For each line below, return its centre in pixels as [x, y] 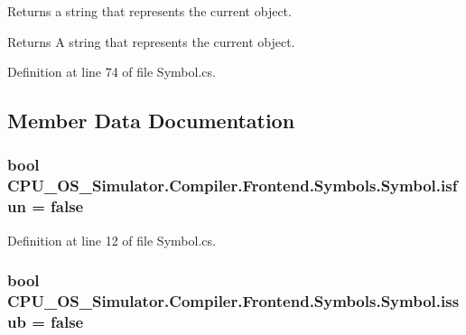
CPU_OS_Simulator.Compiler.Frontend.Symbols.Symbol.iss [233, 301]
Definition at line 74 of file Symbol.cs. [112, 72]
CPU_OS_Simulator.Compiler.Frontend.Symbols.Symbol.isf [233, 186]
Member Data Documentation [151, 121]
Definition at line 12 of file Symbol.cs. [112, 240]
